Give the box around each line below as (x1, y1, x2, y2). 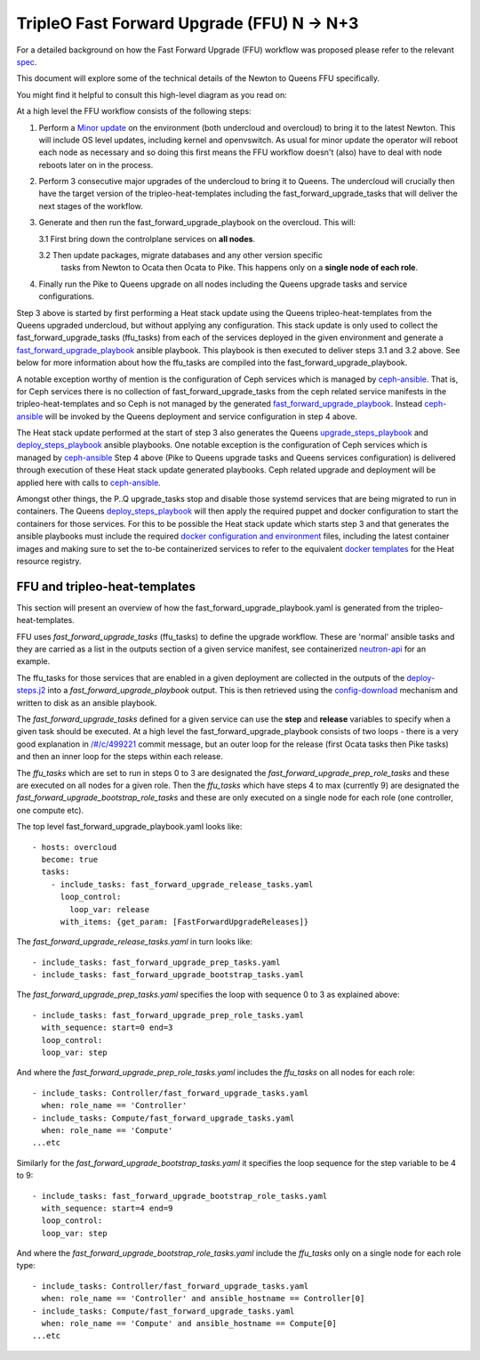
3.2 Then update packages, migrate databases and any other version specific (38, 250, 324, 261)
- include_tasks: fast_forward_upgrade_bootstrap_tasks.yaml (32, 970, 304, 980)
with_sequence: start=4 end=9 (41, 1202, 173, 1213)
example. (16, 656, 51, 667)
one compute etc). (16, 805, 84, 815)
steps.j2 (16, 685, 46, 696)
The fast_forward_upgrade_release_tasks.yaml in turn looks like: (16, 936, 253, 947)
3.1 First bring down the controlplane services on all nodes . (38, 233, 256, 244)
